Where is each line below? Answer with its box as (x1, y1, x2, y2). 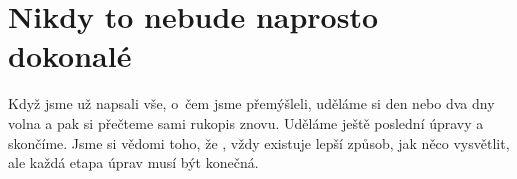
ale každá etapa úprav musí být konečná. (8, 152, 259, 173)
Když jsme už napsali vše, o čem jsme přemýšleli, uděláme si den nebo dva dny (8, 93, 495, 114)
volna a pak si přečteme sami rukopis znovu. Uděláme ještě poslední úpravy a (8, 112, 484, 133)
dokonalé (8, 35, 132, 76)
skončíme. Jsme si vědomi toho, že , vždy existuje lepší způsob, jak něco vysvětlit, (8, 132, 510, 153)
